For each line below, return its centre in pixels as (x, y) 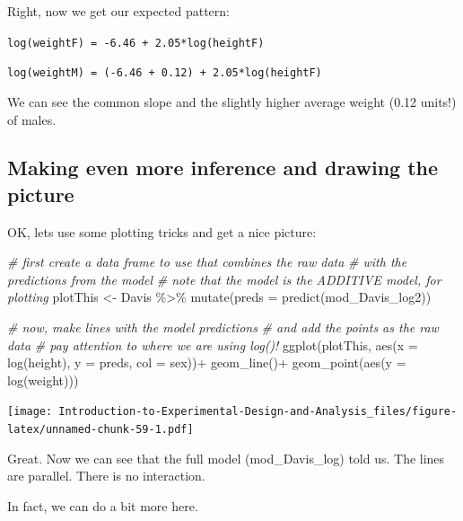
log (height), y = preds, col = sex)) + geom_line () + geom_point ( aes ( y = (207, 362)
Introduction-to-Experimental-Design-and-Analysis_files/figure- (258, 412)
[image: (30, 412)
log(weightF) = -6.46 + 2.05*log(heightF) (136, 43)
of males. (32, 119)
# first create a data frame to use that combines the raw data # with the (207, 262)
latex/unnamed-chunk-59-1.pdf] (100, 430)
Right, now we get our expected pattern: (118, 11)
